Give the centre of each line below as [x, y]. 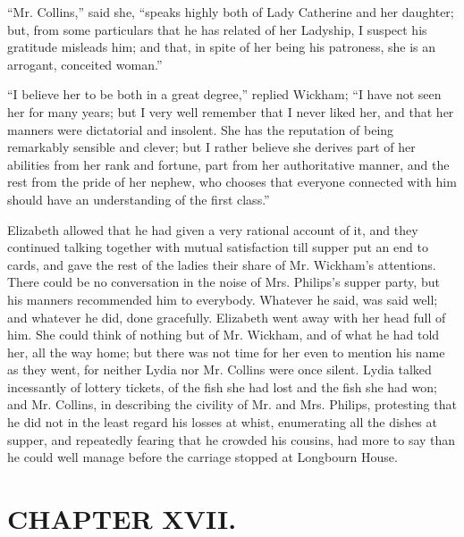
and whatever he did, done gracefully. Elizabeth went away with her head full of [227, 317]
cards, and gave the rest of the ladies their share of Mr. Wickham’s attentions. [222, 264]
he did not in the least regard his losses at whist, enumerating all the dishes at [222, 422]
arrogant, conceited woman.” [85, 64]
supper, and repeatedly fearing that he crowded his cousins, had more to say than [232, 439]
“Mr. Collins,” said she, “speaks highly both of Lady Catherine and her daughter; [231, 12]
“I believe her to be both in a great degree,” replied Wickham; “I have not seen [224, 94]
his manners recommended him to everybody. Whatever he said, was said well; [223, 299]
